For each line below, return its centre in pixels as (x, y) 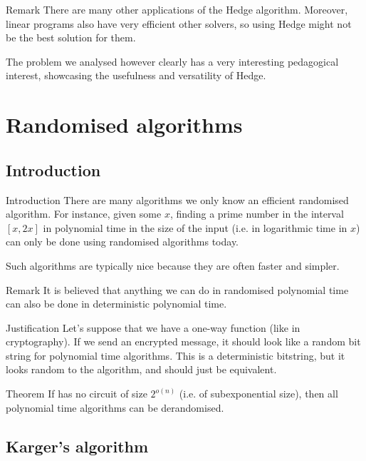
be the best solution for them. (71, 37)
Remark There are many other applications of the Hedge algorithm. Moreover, (177, 9)
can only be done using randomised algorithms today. (122, 242)
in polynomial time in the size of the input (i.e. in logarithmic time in (195, 227)
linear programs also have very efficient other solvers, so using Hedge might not (179, 23)
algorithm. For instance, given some (84, 214)
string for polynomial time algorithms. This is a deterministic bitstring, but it (176, 355)
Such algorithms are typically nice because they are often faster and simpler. (173, 265)
